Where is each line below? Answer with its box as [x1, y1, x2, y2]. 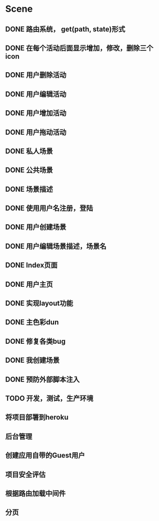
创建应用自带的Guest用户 [5, 451, 85, 460]
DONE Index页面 [5, 261, 58, 269]
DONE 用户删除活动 [5, 71, 67, 79]
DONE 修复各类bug [5, 337, 66, 346]
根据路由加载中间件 [5, 489, 66, 497]
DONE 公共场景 [5, 166, 54, 175]
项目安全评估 [5, 470, 46, 479]
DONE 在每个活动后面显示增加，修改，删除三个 [5, 44, 154, 52]
